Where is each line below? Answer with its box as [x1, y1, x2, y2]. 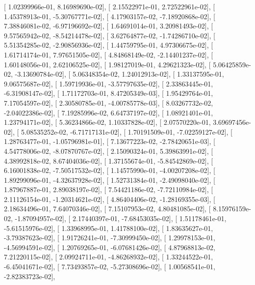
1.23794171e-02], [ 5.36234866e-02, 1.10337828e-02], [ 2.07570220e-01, [4, 117, 211, 127]
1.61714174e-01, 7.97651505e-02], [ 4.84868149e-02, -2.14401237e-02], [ [4, 49, 213, 59]
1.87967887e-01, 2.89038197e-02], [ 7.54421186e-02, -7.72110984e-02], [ [4, 184, 213, 195]
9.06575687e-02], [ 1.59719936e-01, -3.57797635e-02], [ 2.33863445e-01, [4, 78, 213, 88]
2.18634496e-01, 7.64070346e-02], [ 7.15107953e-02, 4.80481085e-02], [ [4, 203, 211, 214]
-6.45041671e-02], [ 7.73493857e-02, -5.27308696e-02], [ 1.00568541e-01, [4, 261, 215, 272]
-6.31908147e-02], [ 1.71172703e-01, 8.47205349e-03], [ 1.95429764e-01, [4, 88, 213, 98]
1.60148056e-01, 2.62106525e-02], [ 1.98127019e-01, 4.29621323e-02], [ [4, 59, 211, 69]
